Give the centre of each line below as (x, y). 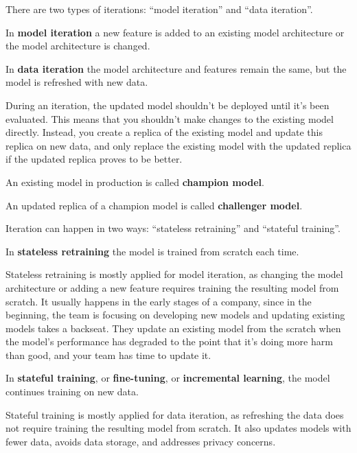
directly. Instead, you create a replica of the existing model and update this (164, 132)
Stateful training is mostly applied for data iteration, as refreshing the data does (175, 414)
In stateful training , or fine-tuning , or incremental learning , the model (168, 378)
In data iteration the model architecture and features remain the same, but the (176, 68)
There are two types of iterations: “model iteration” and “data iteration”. (159, 9)
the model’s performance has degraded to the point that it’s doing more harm (169, 341)
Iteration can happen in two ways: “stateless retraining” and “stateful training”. (173, 228)
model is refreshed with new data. (77, 82)
